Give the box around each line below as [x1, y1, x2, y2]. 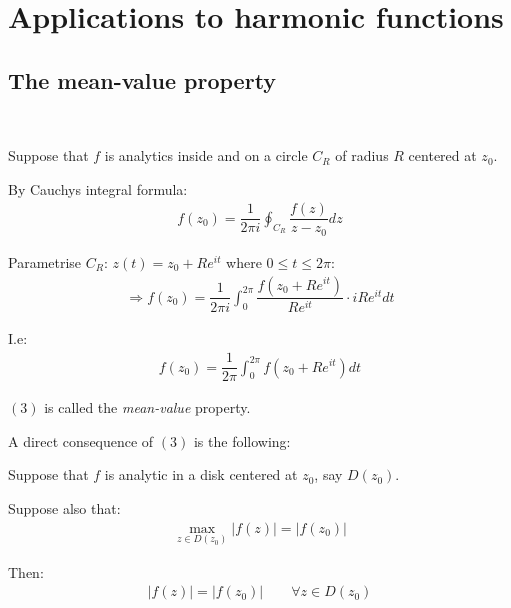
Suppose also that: [8, 497, 121, 518]
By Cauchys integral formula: [8, 178, 188, 199]
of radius [335, 145, 389, 166]
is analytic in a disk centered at [104, 464, 298, 485]
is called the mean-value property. [44, 397, 251, 418]
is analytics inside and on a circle [104, 145, 308, 166]
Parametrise [8, 251, 82, 272]
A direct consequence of [8, 430, 154, 451]
